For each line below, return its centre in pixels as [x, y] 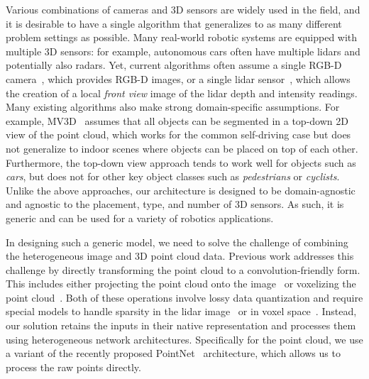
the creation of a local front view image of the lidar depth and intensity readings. [182, 93]
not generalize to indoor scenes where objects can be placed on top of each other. [182, 148]
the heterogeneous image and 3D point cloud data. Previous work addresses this [180, 256]
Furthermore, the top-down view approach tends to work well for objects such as [181, 162]
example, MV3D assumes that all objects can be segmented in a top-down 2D [177, 120]
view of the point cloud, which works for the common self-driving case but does [178, 134]
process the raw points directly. [73, 367]
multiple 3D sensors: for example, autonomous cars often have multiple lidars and [183, 51]
